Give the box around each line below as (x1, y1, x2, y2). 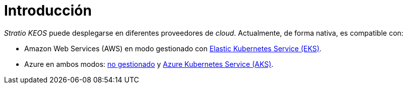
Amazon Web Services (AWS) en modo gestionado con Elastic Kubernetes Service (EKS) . (24, 44, 322, 53)
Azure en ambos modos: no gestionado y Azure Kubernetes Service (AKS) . (24, 59, 274, 68)
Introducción (4, 2, 92, 19)
